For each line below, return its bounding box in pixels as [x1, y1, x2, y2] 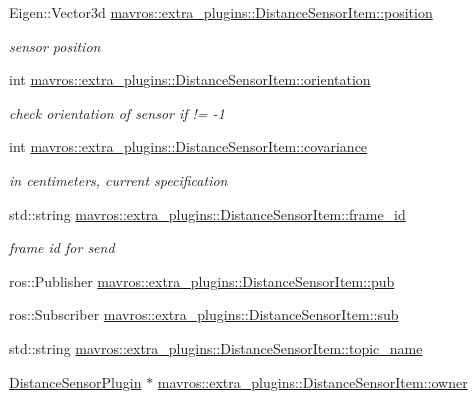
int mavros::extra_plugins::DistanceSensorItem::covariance [9, 136, 368, 157]
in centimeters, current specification [9, 169, 228, 190]
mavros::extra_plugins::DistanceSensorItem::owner [157, 371, 468, 392]
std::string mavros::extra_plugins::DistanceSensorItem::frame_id [9, 203, 406, 224]
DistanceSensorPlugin [9, 371, 142, 392]
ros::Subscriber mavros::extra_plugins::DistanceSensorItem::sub [9, 304, 399, 325]
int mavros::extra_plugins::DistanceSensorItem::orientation [9, 69, 371, 90]
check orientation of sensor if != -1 [9, 102, 225, 123]
